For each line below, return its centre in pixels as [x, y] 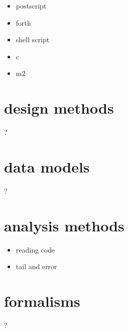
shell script [33, 39]
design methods [59, 108]
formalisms [42, 301]
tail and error [36, 266]
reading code [35, 249]
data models [47, 166]
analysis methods [64, 225]
